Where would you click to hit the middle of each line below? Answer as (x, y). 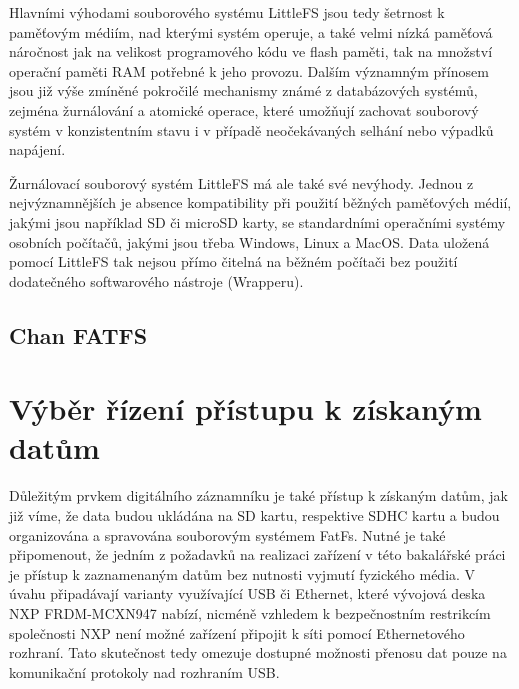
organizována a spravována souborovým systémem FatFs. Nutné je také (227, 534)
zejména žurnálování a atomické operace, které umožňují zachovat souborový (244, 109)
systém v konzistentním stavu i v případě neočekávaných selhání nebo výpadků (251, 129)
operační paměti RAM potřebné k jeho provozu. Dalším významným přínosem (249, 70)
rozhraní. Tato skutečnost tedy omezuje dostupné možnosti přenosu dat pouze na (258, 652)
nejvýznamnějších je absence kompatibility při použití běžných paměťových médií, (260, 202)
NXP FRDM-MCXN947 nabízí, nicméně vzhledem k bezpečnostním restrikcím (250, 612)
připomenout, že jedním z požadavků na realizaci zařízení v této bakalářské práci (257, 554)
